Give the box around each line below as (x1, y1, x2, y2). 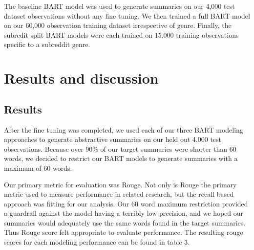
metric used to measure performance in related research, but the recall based (4, 189, 233, 199)
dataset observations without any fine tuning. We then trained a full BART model (4, 10, 250, 21)
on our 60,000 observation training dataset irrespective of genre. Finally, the (4, 20, 232, 30)
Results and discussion (4, 68, 159, 88)
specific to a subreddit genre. (4, 39, 90, 49)
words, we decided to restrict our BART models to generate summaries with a (4, 153, 238, 163)
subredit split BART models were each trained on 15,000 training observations (4, 29, 239, 40)
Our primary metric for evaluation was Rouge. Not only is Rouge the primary (4, 179, 237, 189)
